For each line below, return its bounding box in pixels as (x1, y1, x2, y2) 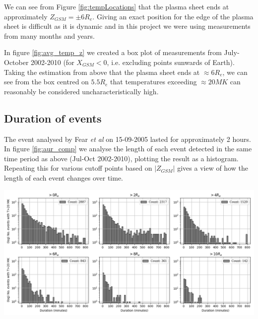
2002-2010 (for (31, 57, 74, 67)
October (4, 57, 29, 67)
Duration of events (4, 110, 102, 126)
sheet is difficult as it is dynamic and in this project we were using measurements (4, 21, 251, 31)
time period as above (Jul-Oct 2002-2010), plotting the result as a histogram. (4, 153, 239, 163)
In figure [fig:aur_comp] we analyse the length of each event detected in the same (4, 143, 252, 154)
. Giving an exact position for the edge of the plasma (92, 11, 254, 21)
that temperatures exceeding (110, 76, 197, 87)
